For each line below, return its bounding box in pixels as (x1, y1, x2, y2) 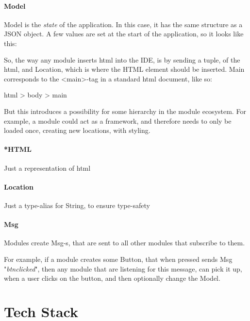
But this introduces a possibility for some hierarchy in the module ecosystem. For (4, 106, 246, 116)
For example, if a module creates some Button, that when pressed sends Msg (4, 254, 233, 264)
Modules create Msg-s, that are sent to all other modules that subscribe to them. (4, 238, 245, 248)
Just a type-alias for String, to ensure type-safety (4, 200, 150, 210)
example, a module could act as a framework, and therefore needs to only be (4, 115, 232, 126)
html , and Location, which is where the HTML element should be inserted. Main (4, 64, 245, 74)
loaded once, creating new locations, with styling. (4, 125, 150, 135)
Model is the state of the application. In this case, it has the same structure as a (4, 19, 243, 29)
